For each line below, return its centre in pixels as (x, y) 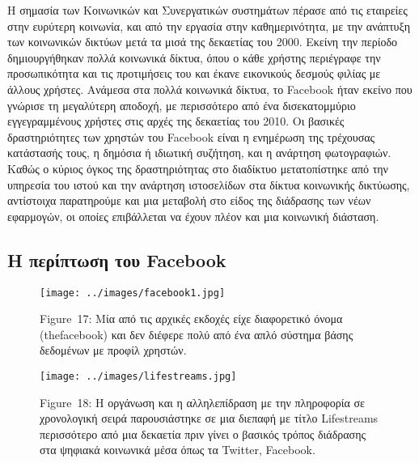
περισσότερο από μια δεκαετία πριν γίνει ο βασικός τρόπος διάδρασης (203, 433)
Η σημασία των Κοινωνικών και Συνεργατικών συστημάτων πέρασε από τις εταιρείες (207, 10)
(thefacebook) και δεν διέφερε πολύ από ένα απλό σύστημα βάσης (197, 334)
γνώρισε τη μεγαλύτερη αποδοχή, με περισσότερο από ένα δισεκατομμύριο (182, 105)
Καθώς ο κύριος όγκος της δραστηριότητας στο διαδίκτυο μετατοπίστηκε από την (198, 168)
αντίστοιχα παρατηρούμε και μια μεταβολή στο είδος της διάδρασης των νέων (189, 200)
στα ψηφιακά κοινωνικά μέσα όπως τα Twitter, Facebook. (178, 450)
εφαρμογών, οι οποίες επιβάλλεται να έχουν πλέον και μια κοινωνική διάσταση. (193, 216)
